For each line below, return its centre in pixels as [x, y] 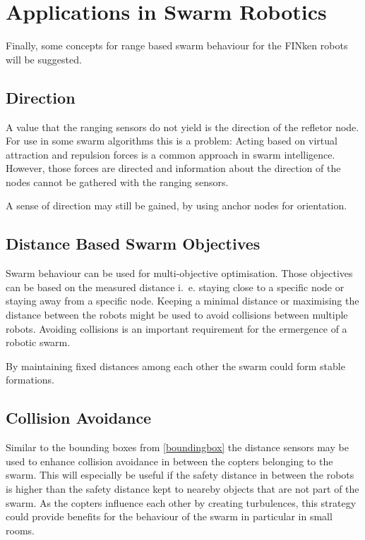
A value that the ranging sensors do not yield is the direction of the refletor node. [182, 127]
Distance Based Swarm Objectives [133, 244]
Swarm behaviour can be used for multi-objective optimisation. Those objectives [179, 273]
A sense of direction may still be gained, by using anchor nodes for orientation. [176, 205]
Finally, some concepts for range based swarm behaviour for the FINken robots [177, 45]
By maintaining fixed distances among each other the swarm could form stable [175, 366]
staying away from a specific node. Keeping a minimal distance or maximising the [182, 301]
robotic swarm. [38, 342]
